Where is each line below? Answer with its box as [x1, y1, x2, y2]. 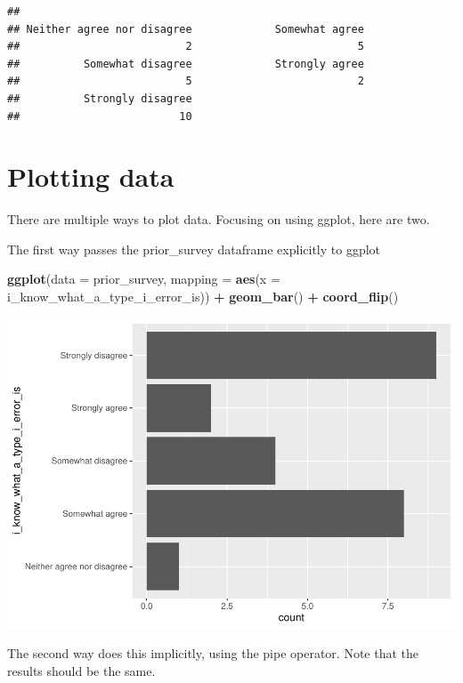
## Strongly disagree [7, 92, 192, 105]
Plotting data [7, 158, 175, 195]
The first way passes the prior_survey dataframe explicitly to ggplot [7, 239, 381, 258]
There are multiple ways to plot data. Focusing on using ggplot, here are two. [7, 210, 430, 229]
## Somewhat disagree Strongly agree [7, 57, 364, 70]
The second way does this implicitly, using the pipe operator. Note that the [7, 644, 418, 663]
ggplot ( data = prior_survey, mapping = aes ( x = [7, 269, 280, 288]
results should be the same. [7, 661, 156, 679]
